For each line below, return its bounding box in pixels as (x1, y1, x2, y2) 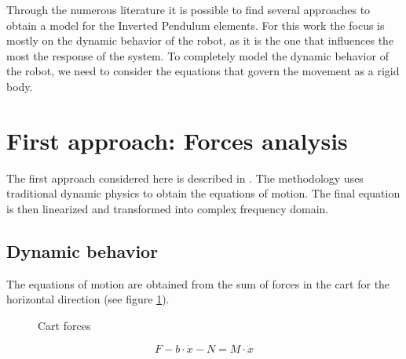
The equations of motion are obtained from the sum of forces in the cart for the (6, 275, 390, 292)
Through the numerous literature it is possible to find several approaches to (6, 2, 371, 17)
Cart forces (38, 317, 91, 333)
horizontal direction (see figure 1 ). (6, 291, 170, 307)
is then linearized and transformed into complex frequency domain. (6, 200, 329, 216)
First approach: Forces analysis (6, 124, 348, 156)
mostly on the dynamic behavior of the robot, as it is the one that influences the (6, 32, 394, 49)
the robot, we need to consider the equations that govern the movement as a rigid (6, 63, 400, 79)
